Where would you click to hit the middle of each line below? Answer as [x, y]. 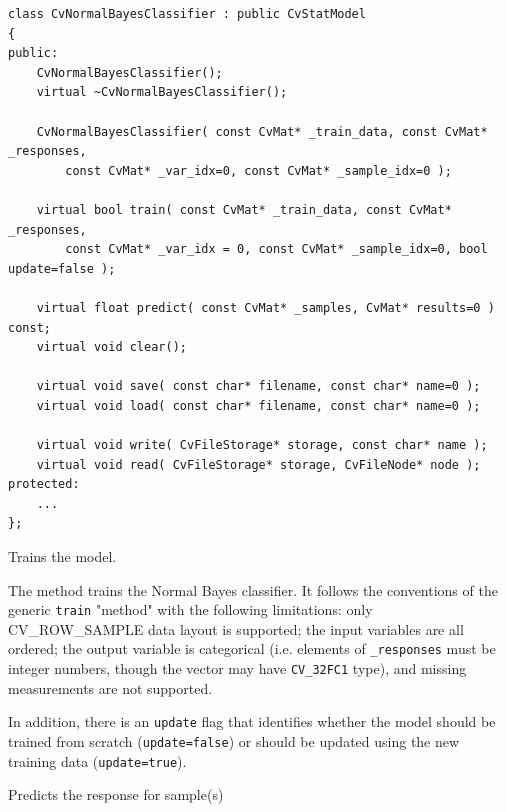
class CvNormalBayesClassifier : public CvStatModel [187, 14]
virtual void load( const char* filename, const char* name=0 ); [258, 405]
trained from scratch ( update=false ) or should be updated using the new [234, 741]
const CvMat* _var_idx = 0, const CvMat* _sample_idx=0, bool [276, 249]
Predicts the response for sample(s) [116, 794]
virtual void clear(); [111, 347]
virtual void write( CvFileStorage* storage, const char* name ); [262, 445]
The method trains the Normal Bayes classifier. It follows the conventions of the [253, 589]
